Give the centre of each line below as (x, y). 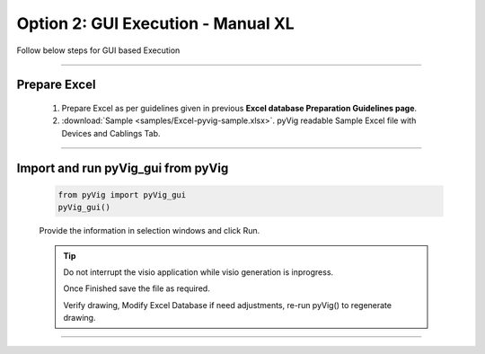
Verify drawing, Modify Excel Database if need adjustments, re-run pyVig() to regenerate (228, 305)
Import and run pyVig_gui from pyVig (123, 168)
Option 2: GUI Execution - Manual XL (156, 23)
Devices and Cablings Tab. (111, 133)
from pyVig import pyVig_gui (122, 195)
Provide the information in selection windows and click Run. (150, 231)
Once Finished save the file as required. (137, 288)
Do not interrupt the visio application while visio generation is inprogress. (198, 272)
